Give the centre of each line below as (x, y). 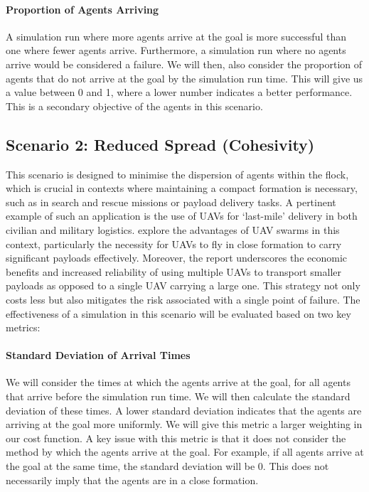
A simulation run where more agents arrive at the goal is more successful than (176, 36)
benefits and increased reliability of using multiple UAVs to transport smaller (174, 271)
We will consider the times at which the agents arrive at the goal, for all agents (178, 382)
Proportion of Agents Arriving (82, 9)
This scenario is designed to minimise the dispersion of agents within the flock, (177, 174)
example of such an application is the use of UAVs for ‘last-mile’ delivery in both (182, 216)
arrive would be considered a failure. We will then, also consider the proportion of (184, 64)
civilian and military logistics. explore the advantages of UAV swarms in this (173, 229)
